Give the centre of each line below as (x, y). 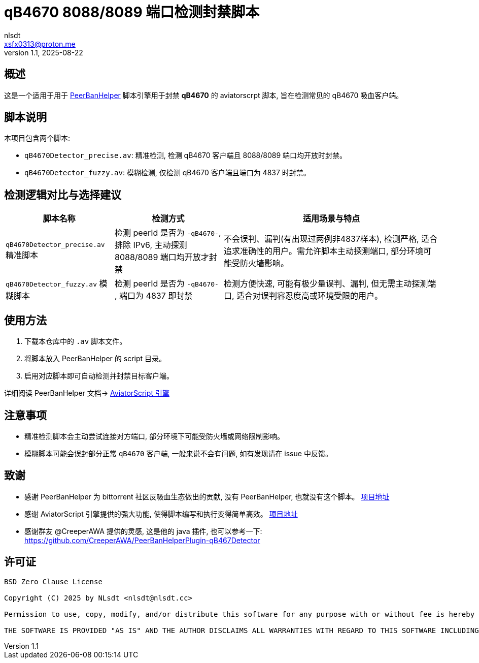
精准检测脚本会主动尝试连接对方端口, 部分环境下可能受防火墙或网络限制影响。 (154, 436)
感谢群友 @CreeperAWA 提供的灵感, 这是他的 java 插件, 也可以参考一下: (143, 531)
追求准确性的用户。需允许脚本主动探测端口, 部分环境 (324, 251)
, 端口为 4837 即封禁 (154, 296)
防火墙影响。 (265, 263)
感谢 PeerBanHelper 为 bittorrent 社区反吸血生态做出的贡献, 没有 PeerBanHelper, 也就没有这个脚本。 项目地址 (207, 496)
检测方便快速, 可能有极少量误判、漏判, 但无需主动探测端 (330, 284)
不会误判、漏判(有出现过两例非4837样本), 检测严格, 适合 (331, 239)
